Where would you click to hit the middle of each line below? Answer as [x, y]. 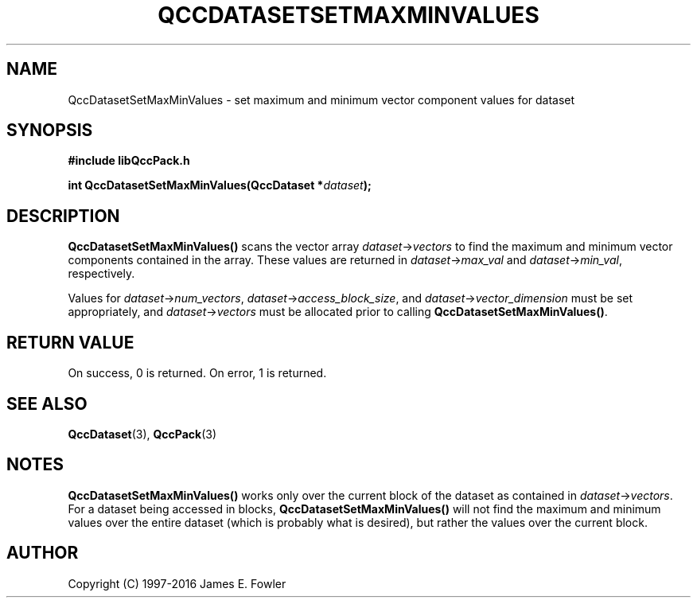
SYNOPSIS [50, 131]
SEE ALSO [47, 403]
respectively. [101, 274]
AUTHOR [43, 553]
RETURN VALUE [70, 342]
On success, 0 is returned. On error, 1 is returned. [197, 373]
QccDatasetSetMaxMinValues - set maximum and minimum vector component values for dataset [321, 99]
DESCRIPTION [63, 216]
